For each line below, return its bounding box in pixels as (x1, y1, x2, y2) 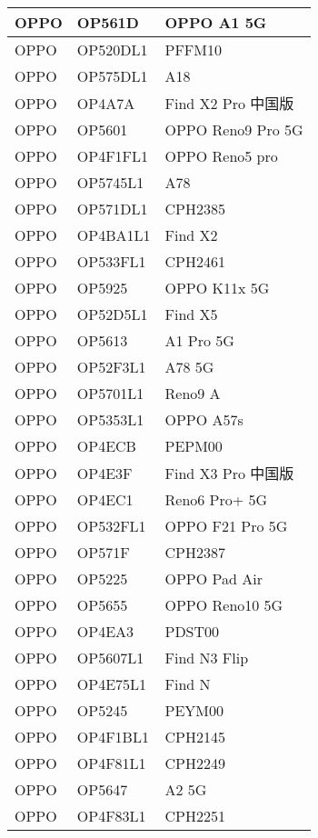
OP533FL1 (76, 251, 146, 272)
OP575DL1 (76, 65, 148, 86)
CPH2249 (164, 753, 225, 773)
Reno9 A (164, 383, 221, 404)
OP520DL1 (76, 39, 148, 60)
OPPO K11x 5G (164, 277, 270, 298)
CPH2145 (164, 726, 225, 747)
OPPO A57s (164, 409, 243, 430)
